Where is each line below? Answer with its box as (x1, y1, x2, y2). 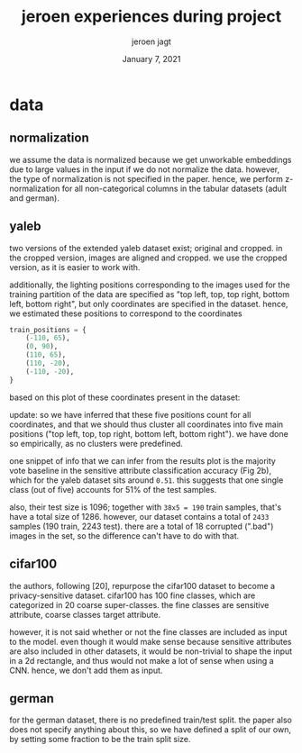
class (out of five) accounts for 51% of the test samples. (9, 484, 217, 494)
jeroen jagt (132, 36, 171, 47)
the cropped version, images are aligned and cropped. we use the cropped (9, 252, 288, 263)
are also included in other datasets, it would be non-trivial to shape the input (9, 646, 293, 657)
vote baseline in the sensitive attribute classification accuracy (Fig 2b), (9, 465, 272, 476)
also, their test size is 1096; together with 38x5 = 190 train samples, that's (9, 502, 282, 513)
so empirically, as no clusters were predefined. (9, 438, 183, 449)
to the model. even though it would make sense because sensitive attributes (9, 636, 292, 647)
